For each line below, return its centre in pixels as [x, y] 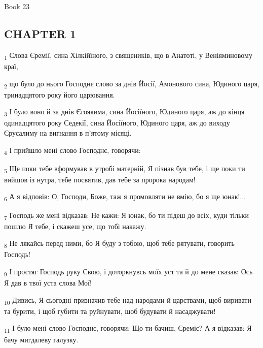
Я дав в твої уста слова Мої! [48, 283]
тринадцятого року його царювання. [60, 94]
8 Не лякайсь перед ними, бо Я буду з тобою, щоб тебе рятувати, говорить [119, 244]
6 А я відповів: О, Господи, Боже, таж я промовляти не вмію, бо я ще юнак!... [125, 197]
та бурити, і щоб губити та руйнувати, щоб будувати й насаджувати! [110, 311]
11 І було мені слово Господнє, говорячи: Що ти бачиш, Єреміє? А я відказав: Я [128, 329]
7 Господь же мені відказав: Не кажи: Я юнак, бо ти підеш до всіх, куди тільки [126, 215]
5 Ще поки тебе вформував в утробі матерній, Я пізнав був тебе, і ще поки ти [125, 169]
